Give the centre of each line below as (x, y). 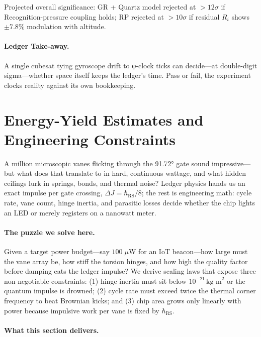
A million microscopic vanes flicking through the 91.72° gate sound (107, 163)
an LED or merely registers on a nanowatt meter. (80, 212)
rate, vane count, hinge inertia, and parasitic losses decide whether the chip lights (130, 203)
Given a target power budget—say (57, 251)
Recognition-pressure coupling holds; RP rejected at (84, 16)
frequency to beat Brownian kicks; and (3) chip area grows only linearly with (123, 300)
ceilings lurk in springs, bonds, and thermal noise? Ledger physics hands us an (125, 183)
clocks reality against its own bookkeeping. (70, 85)
